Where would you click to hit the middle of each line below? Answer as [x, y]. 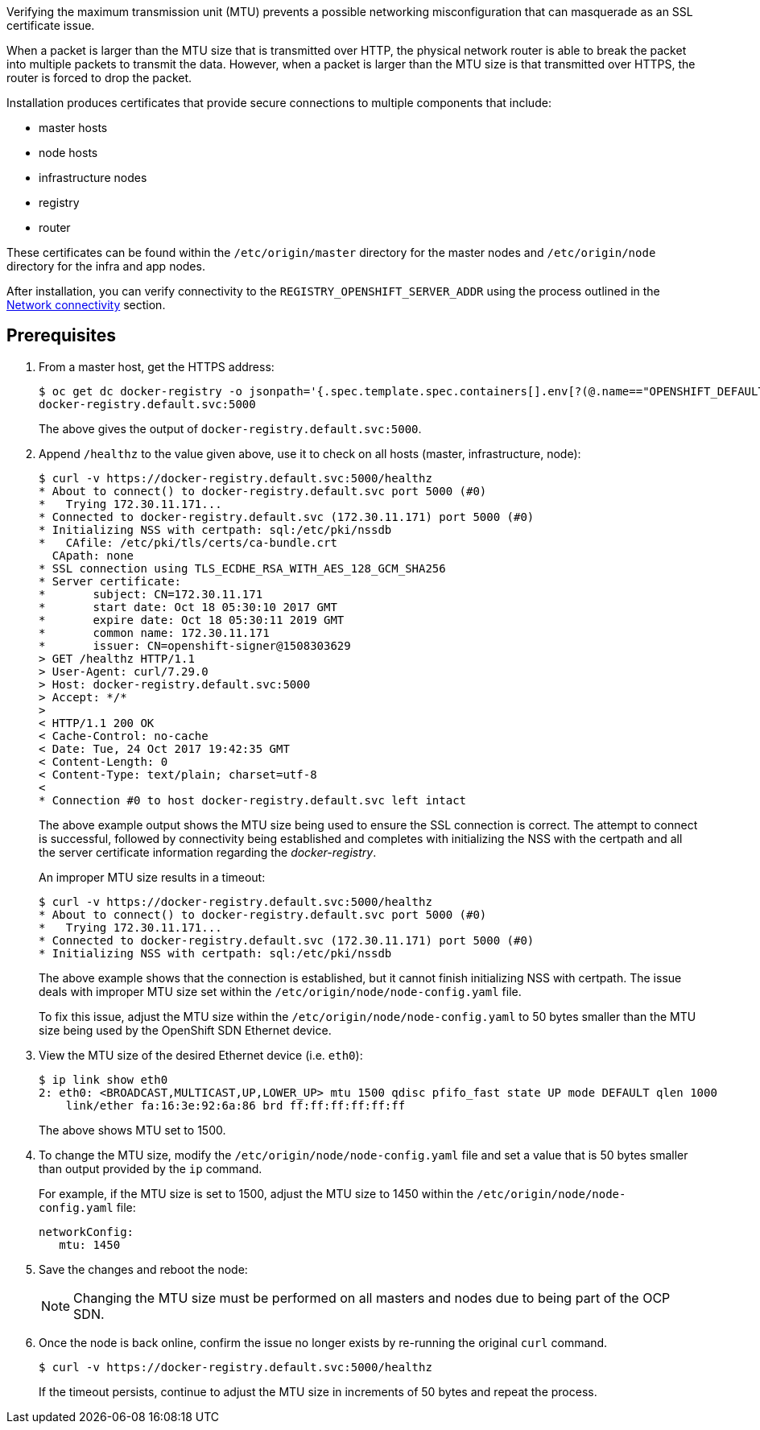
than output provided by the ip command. [151, 1168]
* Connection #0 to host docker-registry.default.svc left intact [253, 800]
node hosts [68, 153]
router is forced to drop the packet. [99, 78]
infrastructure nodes [93, 178]
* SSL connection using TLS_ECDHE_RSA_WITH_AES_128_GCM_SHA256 [242, 568]
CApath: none [93, 555]
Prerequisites [61, 336]
